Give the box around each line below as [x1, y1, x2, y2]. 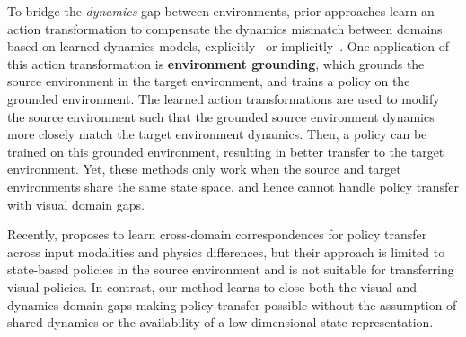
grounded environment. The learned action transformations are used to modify [7, 89, 440, 108]
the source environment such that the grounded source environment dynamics [7, 107, 435, 125]
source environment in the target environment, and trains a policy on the [7, 72, 410, 91]
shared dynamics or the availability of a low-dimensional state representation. [7, 313, 434, 332]
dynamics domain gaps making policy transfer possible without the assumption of [7, 295, 457, 314]
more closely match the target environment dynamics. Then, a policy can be [7, 125, 427, 143]
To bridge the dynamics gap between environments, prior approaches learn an [7, 2, 435, 20]
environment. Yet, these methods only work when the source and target [7, 160, 401, 178]
